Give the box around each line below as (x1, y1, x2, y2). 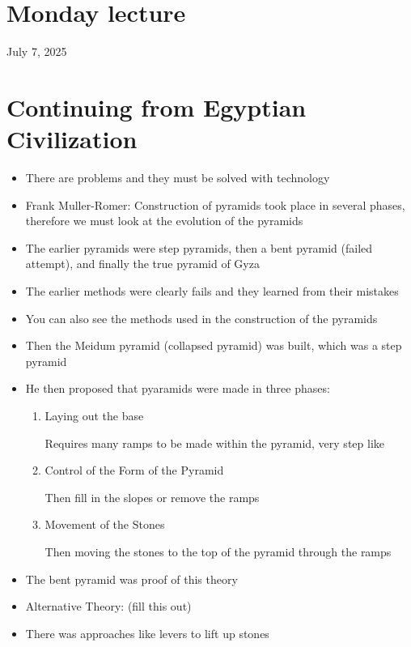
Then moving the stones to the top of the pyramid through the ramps (44, 543, 392, 560)
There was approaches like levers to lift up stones (25, 624, 269, 641)
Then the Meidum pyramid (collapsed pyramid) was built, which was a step (25, 337, 402, 354)
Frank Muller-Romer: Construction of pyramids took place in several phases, (25, 196, 405, 213)
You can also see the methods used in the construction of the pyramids (25, 309, 378, 326)
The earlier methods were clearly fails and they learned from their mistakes (25, 283, 399, 299)
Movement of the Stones (44, 516, 165, 533)
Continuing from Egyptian (6, 90, 307, 123)
